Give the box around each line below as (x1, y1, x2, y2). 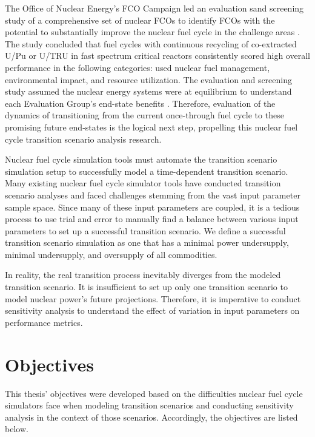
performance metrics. (5, 316, 83, 328)
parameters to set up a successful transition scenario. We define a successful (5, 224, 286, 237)
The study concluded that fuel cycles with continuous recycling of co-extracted (5, 37, 297, 50)
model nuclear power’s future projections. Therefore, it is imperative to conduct (5, 292, 301, 305)
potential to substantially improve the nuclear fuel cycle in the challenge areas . (5, 25, 300, 38)
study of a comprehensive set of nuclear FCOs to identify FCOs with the (5, 13, 275, 26)
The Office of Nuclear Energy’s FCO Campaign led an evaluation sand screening (5, 2, 304, 14)
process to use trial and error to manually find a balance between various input (5, 212, 299, 225)
